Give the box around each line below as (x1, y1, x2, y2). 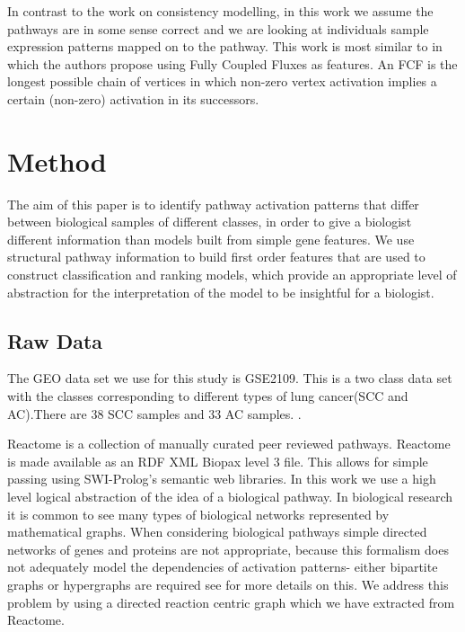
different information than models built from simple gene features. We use (7, 229, 415, 248)
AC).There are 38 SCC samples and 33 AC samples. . (7, 404, 302, 423)
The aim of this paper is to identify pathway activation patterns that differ (7, 194, 419, 213)
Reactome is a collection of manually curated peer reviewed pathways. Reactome (7, 434, 451, 453)
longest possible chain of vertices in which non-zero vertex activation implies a (7, 72, 437, 91)
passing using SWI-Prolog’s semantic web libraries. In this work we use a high (7, 469, 436, 488)
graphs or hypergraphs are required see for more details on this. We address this (7, 574, 449, 593)
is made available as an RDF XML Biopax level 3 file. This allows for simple (7, 451, 428, 470)
